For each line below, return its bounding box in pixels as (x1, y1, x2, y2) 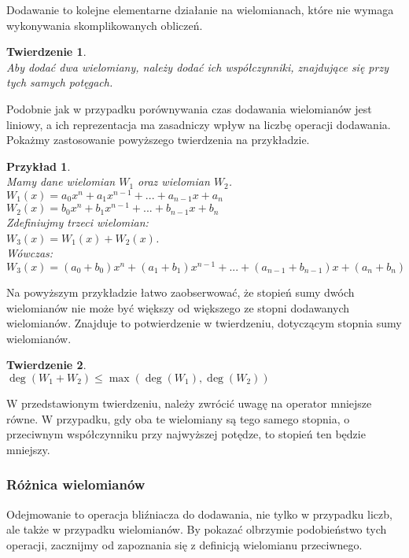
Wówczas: (6, 245, 53, 261)
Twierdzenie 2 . (6, 357, 87, 373)
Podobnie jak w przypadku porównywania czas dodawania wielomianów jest (6, 100, 372, 116)
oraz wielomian (138, 173, 210, 190)
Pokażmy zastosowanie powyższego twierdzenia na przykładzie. (6, 131, 310, 148)
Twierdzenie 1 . (6, 43, 87, 60)
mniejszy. (6, 441, 50, 457)
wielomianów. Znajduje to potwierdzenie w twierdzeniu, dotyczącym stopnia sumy (6, 315, 402, 331)
